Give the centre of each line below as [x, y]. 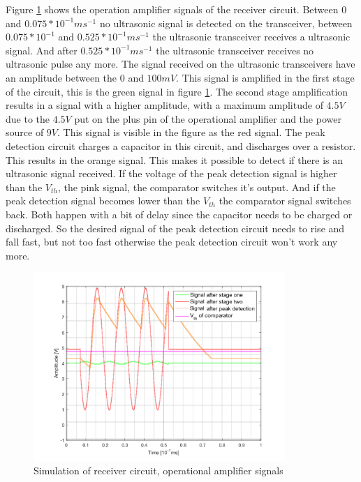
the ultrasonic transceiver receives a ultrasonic [251, 37]
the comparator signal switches [285, 201]
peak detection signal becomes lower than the [103, 201]
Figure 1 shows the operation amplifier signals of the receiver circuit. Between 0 [176, 9]
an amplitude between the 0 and [75, 77]
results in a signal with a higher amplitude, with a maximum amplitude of [164, 105]
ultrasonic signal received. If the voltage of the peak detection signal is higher [171, 173]
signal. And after [42, 50]
